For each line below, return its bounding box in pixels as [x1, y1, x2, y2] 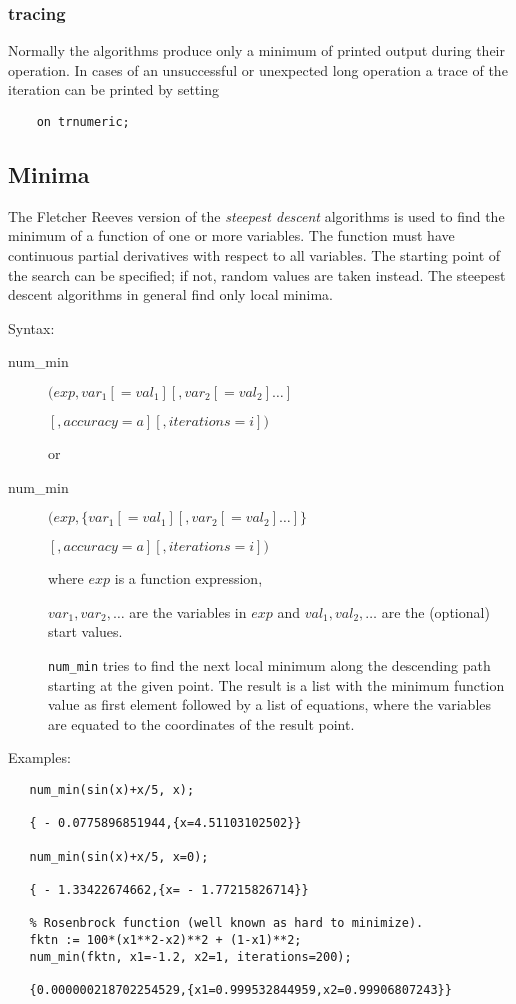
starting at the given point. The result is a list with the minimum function [48, 674, 505, 695]
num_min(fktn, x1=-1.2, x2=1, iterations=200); [29, 949, 352, 964]
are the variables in [129, 601, 247, 622]
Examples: [8, 747, 71, 768]
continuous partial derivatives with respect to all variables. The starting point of [8, 245, 501, 266]
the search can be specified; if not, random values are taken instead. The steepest [8, 264, 506, 285]
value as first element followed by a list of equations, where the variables [48, 694, 492, 715]
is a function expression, [114, 568, 263, 589]
